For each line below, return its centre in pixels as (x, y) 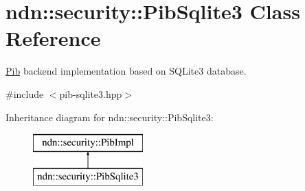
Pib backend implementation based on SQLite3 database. (126, 71)
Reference (53, 38)
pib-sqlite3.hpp (91, 93)
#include (25, 93)
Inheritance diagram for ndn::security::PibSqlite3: (110, 117)
